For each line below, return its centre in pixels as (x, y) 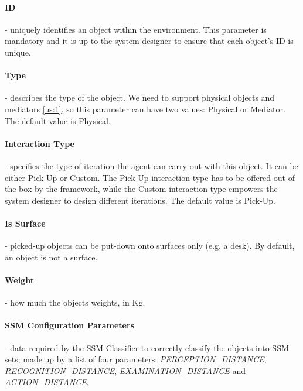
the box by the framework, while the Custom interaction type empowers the (141, 189)
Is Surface (25, 223)
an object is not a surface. (51, 257)
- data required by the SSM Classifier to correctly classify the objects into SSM (147, 347)
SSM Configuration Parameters (69, 325)
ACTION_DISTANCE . (47, 382)
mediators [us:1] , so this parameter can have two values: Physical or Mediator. (145, 109)
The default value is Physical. (58, 120)
